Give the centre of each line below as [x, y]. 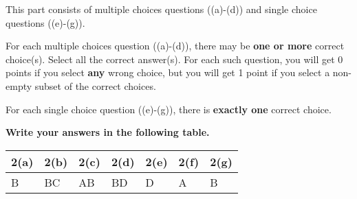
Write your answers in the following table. [108, 132]
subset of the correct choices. [95, 85]
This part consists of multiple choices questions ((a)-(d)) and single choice [161, 9]
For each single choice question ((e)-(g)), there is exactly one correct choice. [169, 109]
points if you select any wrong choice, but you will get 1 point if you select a [168, 72]
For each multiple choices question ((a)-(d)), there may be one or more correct [175, 46]
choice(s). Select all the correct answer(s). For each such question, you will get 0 [174, 59]
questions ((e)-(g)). [45, 22]
